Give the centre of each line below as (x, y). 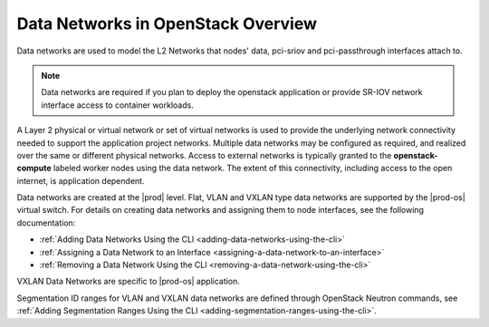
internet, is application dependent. (81, 180)
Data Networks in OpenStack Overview (167, 24)
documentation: (46, 223)
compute (34, 168)
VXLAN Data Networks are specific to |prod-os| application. (128, 282)
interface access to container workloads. (117, 105)
